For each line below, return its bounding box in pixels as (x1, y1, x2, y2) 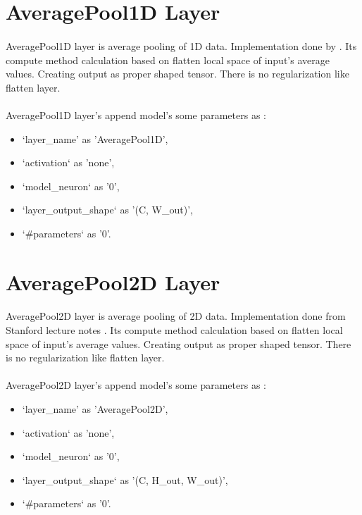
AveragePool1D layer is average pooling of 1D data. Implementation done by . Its (6, 38, 357, 53)
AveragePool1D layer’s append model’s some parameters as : (6, 107, 266, 122)
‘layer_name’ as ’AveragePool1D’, (22, 131, 168, 146)
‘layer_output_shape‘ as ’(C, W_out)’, (22, 202, 193, 217)
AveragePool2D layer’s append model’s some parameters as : (6, 378, 266, 392)
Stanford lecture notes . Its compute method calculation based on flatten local (6, 323, 343, 337)
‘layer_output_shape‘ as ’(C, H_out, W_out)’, (22, 472, 228, 487)
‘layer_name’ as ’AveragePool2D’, (22, 402, 168, 416)
